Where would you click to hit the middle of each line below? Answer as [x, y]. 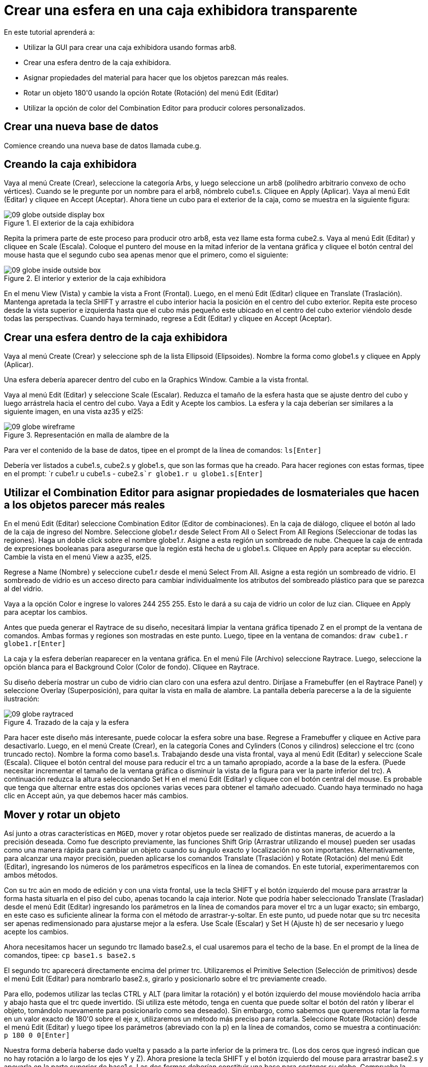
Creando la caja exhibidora [70, 164]
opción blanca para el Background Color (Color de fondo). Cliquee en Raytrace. [132, 667]
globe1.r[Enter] [35, 644]
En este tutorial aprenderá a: [50, 32]
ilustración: [22, 699]
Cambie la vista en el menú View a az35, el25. [78, 557]
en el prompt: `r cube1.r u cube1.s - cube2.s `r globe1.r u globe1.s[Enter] [134, 474]
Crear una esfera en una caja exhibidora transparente [181, 10]
